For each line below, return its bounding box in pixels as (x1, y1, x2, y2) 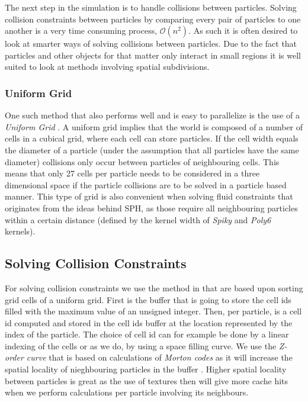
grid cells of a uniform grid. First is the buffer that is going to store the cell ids (5, 293, 291, 305)
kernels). (5, 225, 36, 237)
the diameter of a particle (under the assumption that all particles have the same (5, 143, 299, 156)
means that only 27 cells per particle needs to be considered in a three (5, 167, 260, 179)
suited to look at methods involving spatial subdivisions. (5, 60, 210, 73)
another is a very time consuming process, (5, 24, 158, 37)
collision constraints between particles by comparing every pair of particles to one (5, 12, 301, 25)
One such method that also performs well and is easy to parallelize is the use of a (5, 109, 300, 121)
